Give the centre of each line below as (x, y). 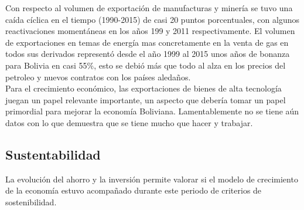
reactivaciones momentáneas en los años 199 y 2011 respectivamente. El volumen (150, 31)
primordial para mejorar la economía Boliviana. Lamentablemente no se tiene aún (152, 111)
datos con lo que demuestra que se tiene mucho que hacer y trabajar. (129, 122)
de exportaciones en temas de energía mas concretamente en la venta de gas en (147, 42)
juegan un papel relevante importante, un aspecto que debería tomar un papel (146, 99)
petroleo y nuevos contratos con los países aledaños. (98, 77)
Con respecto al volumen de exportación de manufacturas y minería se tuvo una (149, 8)
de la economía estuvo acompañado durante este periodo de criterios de (134, 190)
